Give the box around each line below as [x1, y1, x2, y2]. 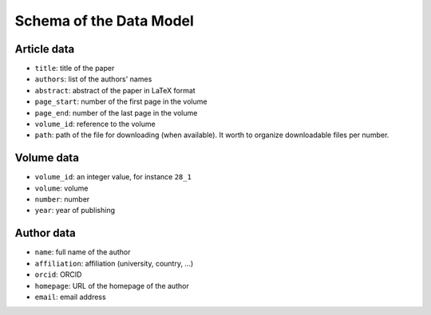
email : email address [34, 292, 107, 301]
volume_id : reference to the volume [34, 120, 156, 129]
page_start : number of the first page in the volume [34, 96, 208, 107]
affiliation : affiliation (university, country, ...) [34, 258, 194, 268]
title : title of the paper [34, 64, 115, 73]
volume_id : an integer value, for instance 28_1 [34, 172, 192, 182]
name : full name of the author [34, 247, 131, 257]
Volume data [14, 152, 80, 165]
